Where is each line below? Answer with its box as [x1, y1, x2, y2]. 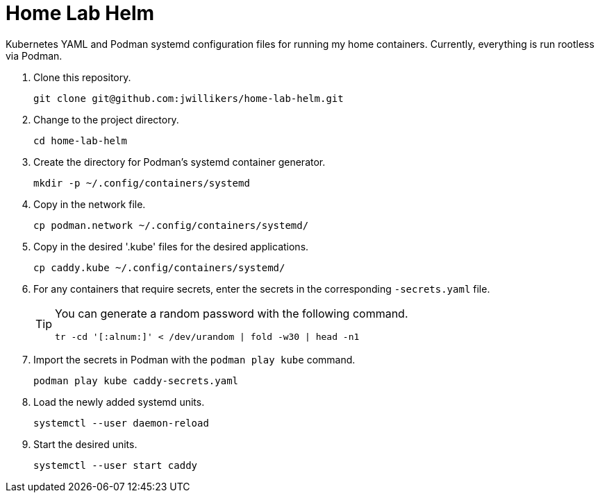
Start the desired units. [33, 438, 137, 450]
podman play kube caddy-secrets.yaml [33, 375, 239, 386]
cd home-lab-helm [33, 135, 127, 146]
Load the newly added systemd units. [33, 395, 205, 408]
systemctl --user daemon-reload [33, 417, 209, 429]
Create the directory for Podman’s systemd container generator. [33, 155, 326, 168]
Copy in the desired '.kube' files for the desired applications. [33, 240, 309, 252]
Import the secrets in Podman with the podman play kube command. [33, 353, 356, 366]
